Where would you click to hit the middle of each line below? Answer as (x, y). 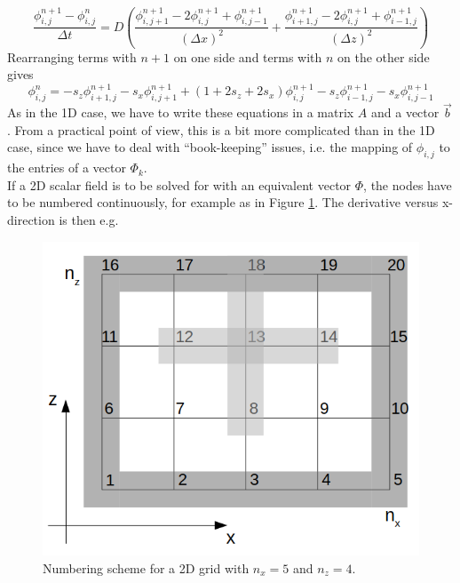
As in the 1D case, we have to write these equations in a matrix (181, 112)
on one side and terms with (248, 56)
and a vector (405, 112)
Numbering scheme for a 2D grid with (146, 567)
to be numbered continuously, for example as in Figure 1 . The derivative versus (223, 202)
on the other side (384, 56)
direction (31, 220)
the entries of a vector (67, 168)
